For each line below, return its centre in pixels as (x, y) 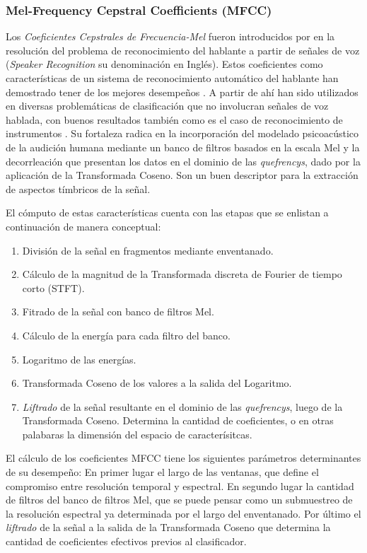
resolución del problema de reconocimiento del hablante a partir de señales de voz (183, 50)
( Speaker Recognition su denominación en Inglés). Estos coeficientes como (164, 64)
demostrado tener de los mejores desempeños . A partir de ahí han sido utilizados (182, 92)
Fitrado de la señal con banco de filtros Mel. (118, 312)
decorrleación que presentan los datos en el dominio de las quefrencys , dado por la (183, 161)
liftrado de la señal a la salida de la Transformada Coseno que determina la (168, 527)
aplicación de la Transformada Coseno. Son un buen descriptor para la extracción (182, 175)
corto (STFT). (53, 287)
